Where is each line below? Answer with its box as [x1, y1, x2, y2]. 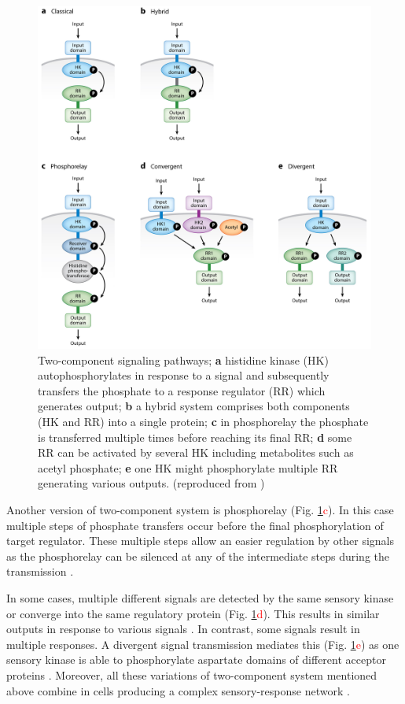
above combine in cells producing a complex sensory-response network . [6, 682, 350, 698]
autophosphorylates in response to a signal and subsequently [38, 367, 330, 383]
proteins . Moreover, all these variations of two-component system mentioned [6, 666, 377, 683]
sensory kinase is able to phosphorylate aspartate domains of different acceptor [6, 651, 386, 668]
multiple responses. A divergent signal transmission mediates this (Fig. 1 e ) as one [6, 635, 399, 652]
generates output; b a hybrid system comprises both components [38, 398, 350, 414]
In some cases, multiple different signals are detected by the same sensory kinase [6, 589, 394, 606]
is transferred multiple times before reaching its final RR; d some [38, 428, 352, 445]
